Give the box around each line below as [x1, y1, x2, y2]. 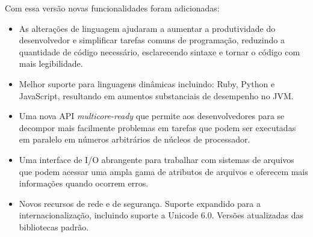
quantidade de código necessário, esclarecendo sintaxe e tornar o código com [19, 45, 300, 58]
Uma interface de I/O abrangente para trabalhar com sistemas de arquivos [19, 153, 294, 165]
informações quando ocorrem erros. [19, 177, 149, 189]
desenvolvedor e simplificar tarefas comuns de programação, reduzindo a [19, 34, 285, 46]
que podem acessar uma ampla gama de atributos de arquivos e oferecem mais [19, 165, 308, 177]
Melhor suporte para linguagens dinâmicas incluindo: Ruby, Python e [19, 77, 275, 90]
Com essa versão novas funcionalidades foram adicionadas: [5, 2, 220, 14]
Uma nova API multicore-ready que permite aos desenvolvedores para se [19, 109, 285, 122]
